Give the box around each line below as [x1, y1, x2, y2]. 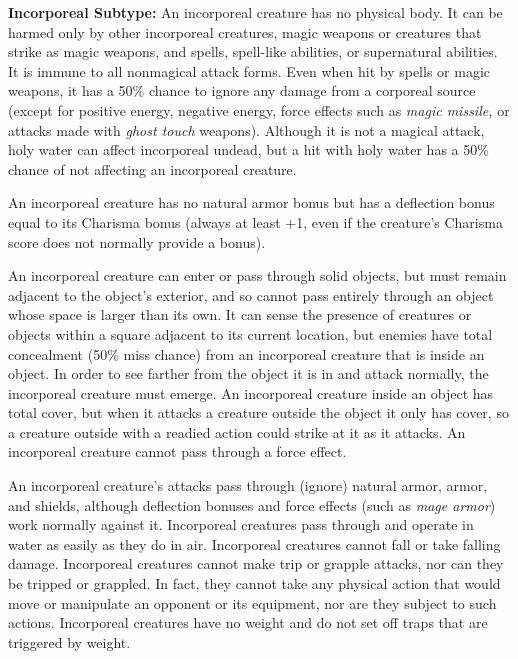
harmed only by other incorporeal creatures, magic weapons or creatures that [8, 21, 482, 42]
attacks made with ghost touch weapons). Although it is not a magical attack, [8, 119, 485, 140]
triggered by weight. [8, 631, 131, 652]
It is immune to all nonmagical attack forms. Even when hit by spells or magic [8, 60, 490, 81]
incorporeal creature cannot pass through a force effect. [8, 441, 347, 462]
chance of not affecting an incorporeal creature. [8, 158, 297, 179]
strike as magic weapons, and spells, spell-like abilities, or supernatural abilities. [8, 41, 498, 62]
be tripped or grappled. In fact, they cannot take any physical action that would [8, 573, 501, 594]
